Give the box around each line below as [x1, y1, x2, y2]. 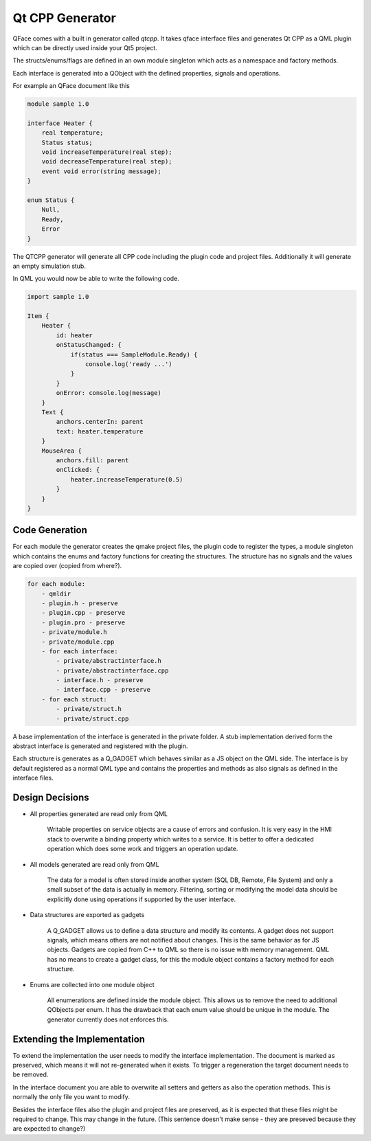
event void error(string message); [41, 167, 161, 175]
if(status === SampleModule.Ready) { [70, 350, 198, 359]
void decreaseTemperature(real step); [41, 158, 172, 166]
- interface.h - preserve [56, 677, 144, 684]
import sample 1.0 [27, 293, 89, 301]
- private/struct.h [56, 705, 122, 713]
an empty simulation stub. [12, 262, 86, 270]
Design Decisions [12, 792, 89, 803]
